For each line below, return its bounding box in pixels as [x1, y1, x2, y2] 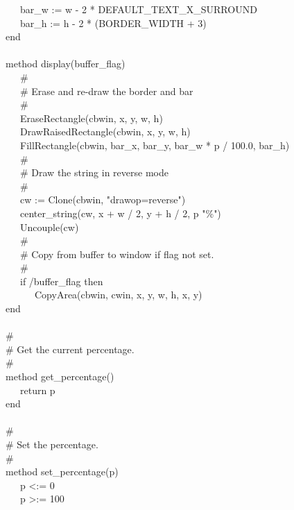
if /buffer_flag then [19, 273, 103, 288]
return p [19, 382, 55, 397]
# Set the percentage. [6, 437, 98, 451]
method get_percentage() [6, 369, 114, 384]
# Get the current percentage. [6, 341, 135, 356]
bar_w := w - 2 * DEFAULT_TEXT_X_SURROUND [19, 2, 257, 16]
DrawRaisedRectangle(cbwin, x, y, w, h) [19, 124, 191, 139]
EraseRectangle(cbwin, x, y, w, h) [19, 110, 163, 125]
